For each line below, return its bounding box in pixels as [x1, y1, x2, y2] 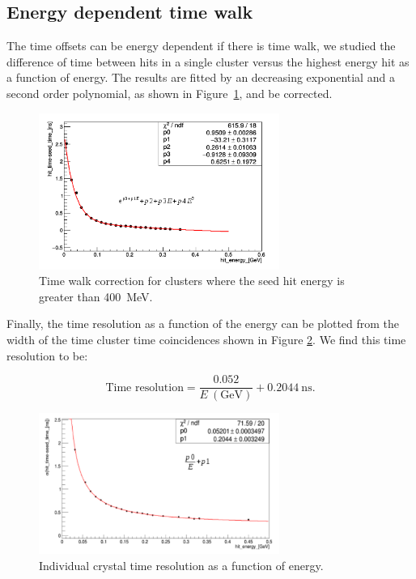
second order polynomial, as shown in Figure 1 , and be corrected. [6, 84, 333, 101]
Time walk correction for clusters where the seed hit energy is [39, 272, 345, 289]
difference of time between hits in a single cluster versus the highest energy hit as [6, 53, 410, 70]
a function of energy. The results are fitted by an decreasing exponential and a [6, 69, 395, 86]
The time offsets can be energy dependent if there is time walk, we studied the [6, 37, 396, 54]
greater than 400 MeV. [39, 287, 153, 304]
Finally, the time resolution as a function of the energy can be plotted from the [6, 315, 400, 332]
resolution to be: [6, 347, 88, 364]
